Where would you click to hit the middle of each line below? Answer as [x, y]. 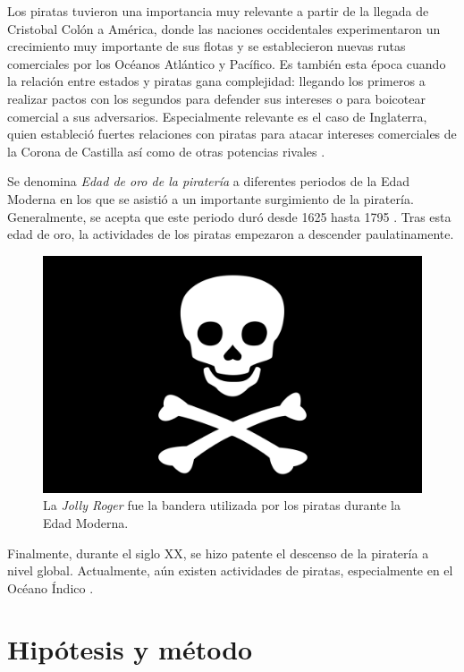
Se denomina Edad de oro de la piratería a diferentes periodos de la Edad [209, 181]
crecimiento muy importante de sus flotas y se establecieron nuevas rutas [207, 46]
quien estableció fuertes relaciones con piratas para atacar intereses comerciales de [232, 134]
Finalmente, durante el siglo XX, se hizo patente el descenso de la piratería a [218, 553]
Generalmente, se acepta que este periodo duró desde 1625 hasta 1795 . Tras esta [229, 216]
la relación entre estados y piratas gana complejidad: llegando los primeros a [216, 81]
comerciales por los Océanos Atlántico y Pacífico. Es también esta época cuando [227, 63]
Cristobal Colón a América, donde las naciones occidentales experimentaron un [224, 28]
